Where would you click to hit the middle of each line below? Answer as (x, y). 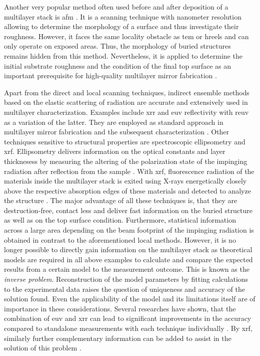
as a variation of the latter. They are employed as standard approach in (114, 122)
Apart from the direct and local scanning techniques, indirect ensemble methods (127, 92)
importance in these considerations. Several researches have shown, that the (120, 308)
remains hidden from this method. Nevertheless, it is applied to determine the (123, 55)
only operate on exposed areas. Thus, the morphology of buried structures (117, 46)
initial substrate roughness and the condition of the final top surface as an (118, 65)
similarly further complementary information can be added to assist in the (118, 338)
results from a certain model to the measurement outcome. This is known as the (127, 269)
